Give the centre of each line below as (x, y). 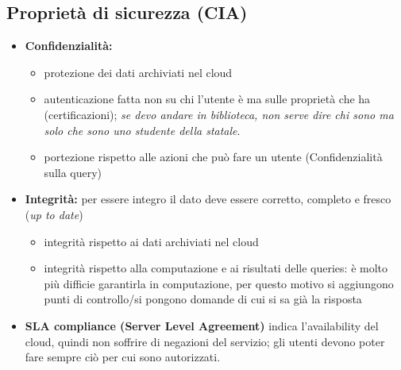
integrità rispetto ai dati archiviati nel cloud (151, 241)
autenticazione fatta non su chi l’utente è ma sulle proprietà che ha (207, 99)
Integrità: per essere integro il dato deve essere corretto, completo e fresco (208, 199)
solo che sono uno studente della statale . (142, 130)
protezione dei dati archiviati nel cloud (138, 72)
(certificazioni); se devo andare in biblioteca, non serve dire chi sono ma (219, 114)
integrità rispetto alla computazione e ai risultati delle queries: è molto (216, 268)
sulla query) (73, 172)
